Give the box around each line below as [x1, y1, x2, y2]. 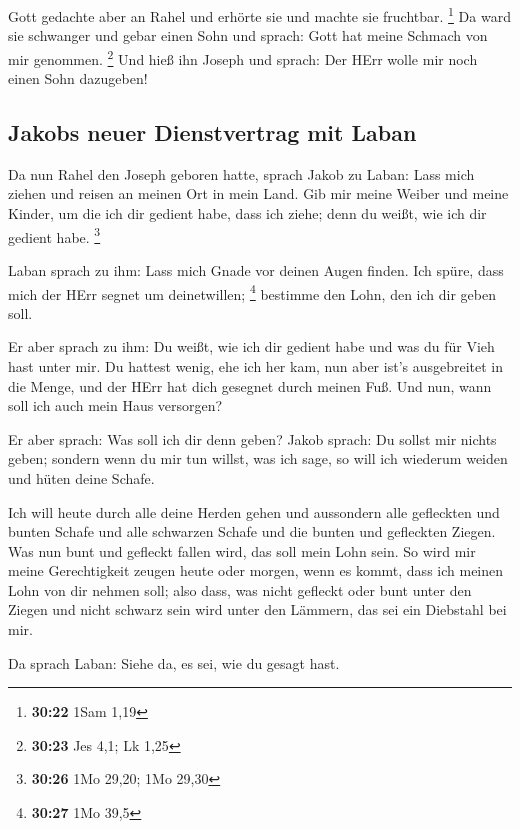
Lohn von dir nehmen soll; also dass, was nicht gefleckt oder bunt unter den [8, 579, 472, 600]
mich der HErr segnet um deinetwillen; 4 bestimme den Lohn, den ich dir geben [8, 280, 496, 304]
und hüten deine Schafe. [8, 467, 155, 488]
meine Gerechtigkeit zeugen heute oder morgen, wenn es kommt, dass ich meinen [8, 560, 504, 581]
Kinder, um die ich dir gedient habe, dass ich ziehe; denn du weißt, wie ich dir [8, 203, 487, 224]
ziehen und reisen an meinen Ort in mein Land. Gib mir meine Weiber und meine [8, 183, 509, 204]
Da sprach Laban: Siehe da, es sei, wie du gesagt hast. [8, 652, 340, 673]
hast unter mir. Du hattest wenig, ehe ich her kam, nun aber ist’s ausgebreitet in [8, 355, 504, 376]
